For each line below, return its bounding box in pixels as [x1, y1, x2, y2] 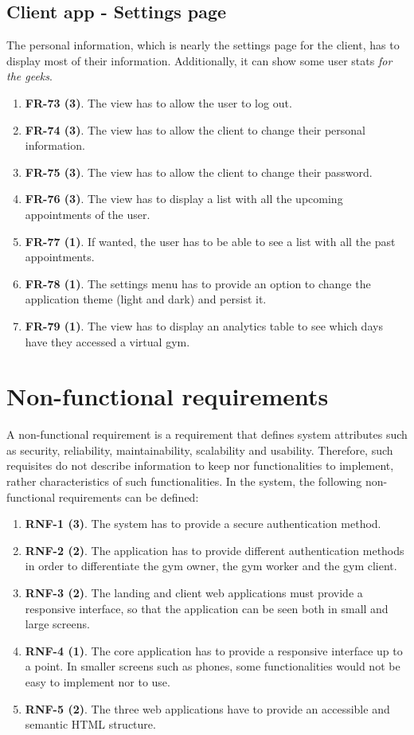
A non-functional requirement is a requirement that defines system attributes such [6, 426, 408, 443]
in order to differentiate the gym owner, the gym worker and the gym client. [25, 557, 397, 574]
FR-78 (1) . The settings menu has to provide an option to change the [25, 275, 371, 291]
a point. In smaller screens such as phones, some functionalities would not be [25, 658, 400, 674]
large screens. [25, 616, 90, 632]
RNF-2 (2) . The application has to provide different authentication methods [25, 541, 404, 558]
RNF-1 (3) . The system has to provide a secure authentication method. [25, 515, 381, 532]
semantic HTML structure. [25, 716, 156, 733]
